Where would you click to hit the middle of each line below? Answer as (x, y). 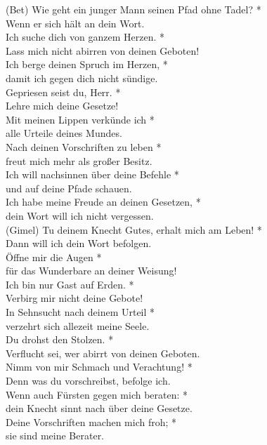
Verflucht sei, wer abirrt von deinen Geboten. (103, 353)
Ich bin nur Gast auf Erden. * (70, 284)
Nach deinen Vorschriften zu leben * (84, 146)
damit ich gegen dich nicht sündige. (82, 78)
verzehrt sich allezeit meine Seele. (78, 325)
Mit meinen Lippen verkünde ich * (80, 119)
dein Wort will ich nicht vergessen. (80, 215)
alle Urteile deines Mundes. (64, 133)
